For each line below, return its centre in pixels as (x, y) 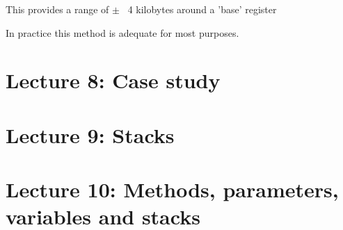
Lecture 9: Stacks (90, 134)
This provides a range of (57, 9)
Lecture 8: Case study (113, 80)
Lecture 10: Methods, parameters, (172, 189)
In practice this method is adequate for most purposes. (122, 32)
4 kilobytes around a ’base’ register (202, 9)
